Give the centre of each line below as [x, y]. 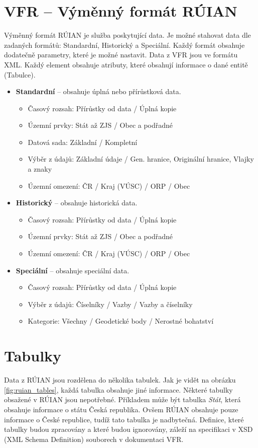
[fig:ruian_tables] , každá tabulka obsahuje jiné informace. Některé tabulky [118, 389]
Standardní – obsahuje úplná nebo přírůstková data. [98, 91]
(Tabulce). [20, 74]
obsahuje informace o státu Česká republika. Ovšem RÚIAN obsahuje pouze [121, 409]
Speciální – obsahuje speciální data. [73, 270]
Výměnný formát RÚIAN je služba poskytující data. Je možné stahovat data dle [127, 35]
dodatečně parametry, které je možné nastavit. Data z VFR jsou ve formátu [121, 55]
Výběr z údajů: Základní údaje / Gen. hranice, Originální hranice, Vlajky [141, 159]
